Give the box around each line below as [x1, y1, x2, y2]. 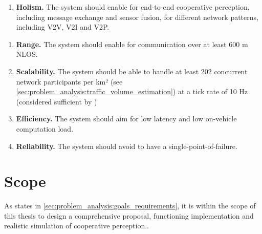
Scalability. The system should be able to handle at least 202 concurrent [16, 66, 248, 76]
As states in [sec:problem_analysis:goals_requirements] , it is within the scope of [4, 200, 256, 211]
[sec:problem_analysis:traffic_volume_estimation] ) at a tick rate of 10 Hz [16, 86, 248, 97]
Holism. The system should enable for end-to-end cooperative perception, [16, 2, 250, 12]
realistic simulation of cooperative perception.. [4, 220, 149, 231]
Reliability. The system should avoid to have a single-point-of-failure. [16, 140, 237, 151]
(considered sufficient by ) [16, 96, 97, 107]
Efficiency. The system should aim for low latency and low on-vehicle [16, 113, 237, 124]
